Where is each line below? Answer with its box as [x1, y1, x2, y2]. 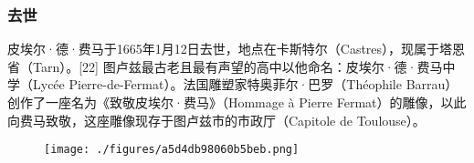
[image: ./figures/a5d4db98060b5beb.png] [44, 143, 300, 157]
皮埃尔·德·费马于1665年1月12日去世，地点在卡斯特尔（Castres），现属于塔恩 [7, 39, 466, 58]
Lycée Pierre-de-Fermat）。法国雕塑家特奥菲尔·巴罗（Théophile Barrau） [32, 75, 458, 94]
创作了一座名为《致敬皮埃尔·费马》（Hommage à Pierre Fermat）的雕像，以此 [7, 93, 467, 111]
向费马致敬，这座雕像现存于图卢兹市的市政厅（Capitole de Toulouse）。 [7, 110, 426, 129]
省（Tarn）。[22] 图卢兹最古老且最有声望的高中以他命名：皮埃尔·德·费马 [7, 56, 443, 76]
